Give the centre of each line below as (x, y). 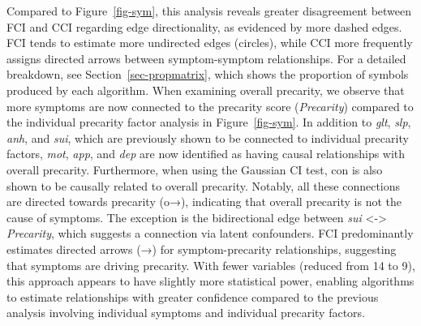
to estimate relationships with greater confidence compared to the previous (193, 296)
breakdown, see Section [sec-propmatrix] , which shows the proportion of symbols (208, 74)
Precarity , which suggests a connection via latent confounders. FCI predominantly (210, 233)
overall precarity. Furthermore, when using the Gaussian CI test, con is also (195, 169)
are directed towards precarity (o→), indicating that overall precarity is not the (204, 202)
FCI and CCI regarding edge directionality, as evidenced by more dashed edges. (204, 26)
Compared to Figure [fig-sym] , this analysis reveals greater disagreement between (209, 11)
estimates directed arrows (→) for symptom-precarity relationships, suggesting (202, 249)
